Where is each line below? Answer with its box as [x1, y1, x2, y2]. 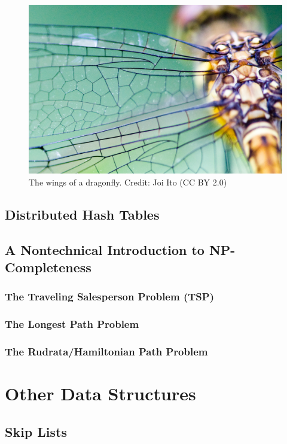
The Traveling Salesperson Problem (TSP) [5, 289, 214, 304]
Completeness [5, 258, 91, 276]
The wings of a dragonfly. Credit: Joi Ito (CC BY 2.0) [29, 175, 227, 188]
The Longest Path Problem [5, 317, 139, 332]
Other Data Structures [5, 381, 196, 406]
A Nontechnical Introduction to [5, 240, 204, 259]
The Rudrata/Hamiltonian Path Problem [5, 344, 208, 359]
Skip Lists [5, 422, 68, 440]
